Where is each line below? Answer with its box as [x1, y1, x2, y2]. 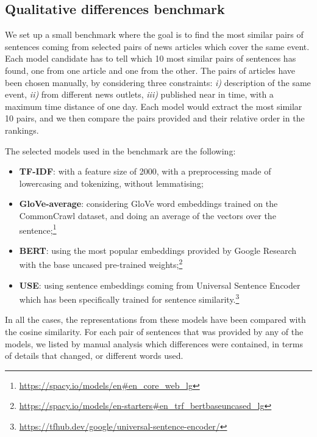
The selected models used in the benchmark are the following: [5, 144, 236, 157]
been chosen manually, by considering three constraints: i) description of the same [5, 76, 311, 88]
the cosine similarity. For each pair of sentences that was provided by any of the [5, 325, 304, 338]
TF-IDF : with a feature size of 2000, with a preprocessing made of [19, 165, 271, 178]
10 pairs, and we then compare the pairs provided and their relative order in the [5, 112, 305, 125]
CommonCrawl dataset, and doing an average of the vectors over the [19, 209, 276, 222]
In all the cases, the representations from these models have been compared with [5, 313, 306, 326]
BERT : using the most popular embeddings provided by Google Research [19, 244, 297, 256]
